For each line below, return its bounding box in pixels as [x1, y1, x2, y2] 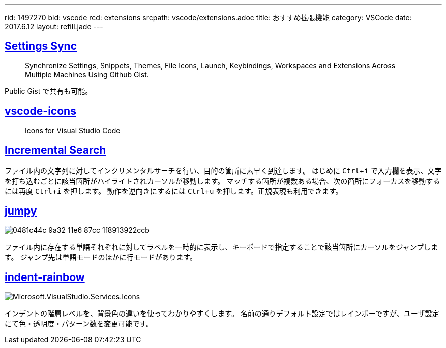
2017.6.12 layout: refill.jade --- [5, 22, 103, 31]
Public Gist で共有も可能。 [5, 86, 93, 95]
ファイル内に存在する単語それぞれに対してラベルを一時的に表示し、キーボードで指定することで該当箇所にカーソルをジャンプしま [5, 242, 438, 252]
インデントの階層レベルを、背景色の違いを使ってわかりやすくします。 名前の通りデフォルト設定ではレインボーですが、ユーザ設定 [5, 309, 439, 318]
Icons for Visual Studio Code [25, 126, 121, 135]
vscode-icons [5, 105, 76, 118]
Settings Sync [5, 40, 77, 53]
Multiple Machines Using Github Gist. [25, 69, 149, 79]
